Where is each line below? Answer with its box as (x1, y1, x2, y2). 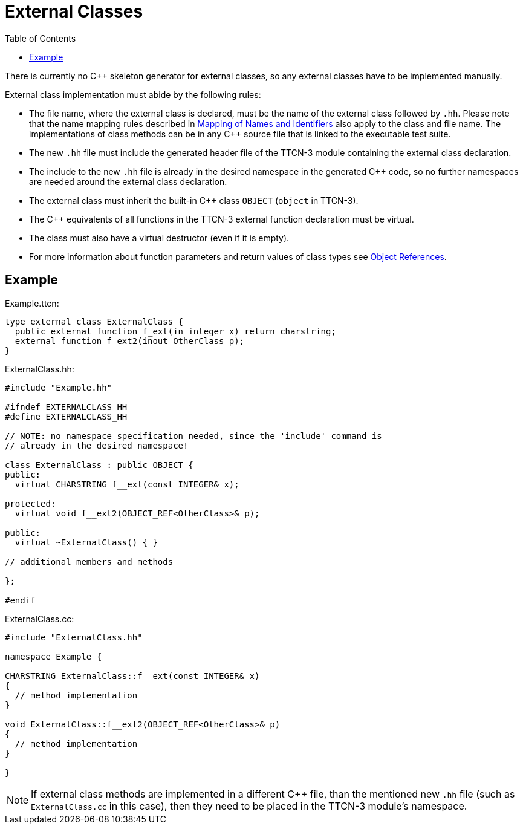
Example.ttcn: (5, 297, 59, 308)
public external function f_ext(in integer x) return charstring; (15, 326, 336, 336)
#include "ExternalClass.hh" (5, 632, 143, 642)
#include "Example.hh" (5, 382, 112, 392)
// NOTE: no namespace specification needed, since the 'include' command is (5, 431, 382, 441)
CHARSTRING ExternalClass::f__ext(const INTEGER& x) (5, 671, 260, 681)
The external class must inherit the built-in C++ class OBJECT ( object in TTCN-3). (29, 195, 359, 206)
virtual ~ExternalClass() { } (15, 537, 158, 547)
